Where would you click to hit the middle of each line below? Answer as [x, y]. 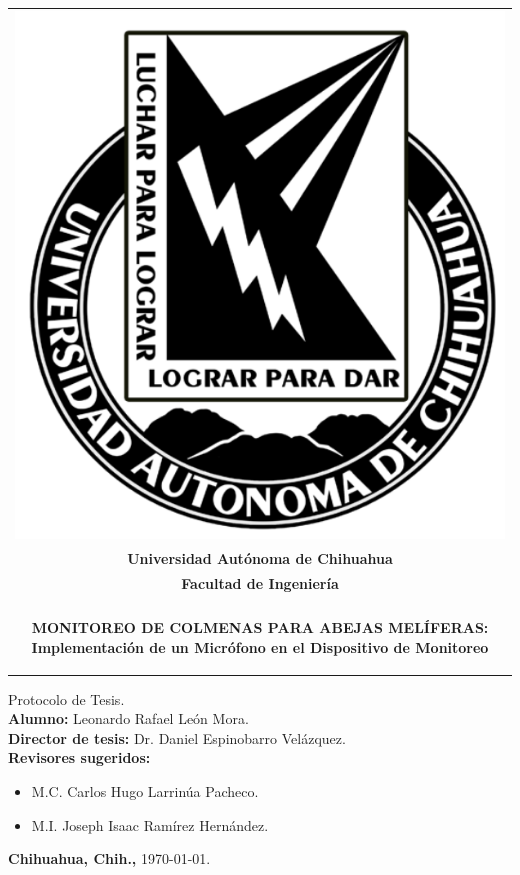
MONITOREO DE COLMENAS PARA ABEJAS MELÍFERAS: [260, 626]
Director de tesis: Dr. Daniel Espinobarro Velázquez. [177, 737]
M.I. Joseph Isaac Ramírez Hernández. [150, 824]
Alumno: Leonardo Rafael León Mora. [128, 718]
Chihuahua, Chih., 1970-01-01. [109, 858]
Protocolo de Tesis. [66, 698]
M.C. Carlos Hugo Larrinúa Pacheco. [145, 790]
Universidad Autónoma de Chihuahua [260, 557]
